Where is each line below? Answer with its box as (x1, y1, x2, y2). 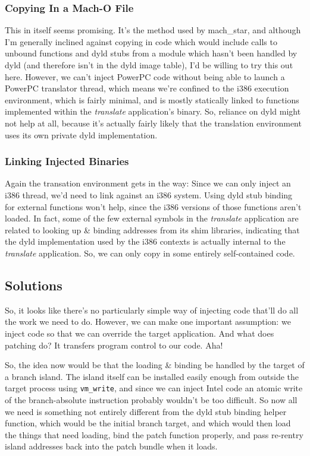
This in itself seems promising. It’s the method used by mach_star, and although (5, 24, 301, 36)
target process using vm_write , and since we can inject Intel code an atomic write (5, 382, 303, 394)
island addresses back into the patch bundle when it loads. (5, 440, 218, 452)
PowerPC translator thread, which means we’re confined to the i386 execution (5, 82, 289, 94)
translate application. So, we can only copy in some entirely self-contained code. (5, 246, 295, 259)
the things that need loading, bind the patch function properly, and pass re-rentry (5, 428, 303, 441)
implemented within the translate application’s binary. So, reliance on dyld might (5, 105, 301, 118)
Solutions (5, 275, 62, 294)
